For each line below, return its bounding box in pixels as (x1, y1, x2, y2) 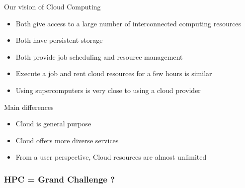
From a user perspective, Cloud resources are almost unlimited (15, 152, 207, 162)
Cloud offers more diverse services (15, 135, 119, 145)
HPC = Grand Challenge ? (4, 173, 115, 185)
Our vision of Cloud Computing (4, 1, 101, 11)
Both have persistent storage (15, 35, 103, 45)
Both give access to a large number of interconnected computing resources (15, 18, 242, 28)
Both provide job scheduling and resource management (15, 51, 183, 62)
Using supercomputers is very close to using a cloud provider (15, 85, 201, 95)
